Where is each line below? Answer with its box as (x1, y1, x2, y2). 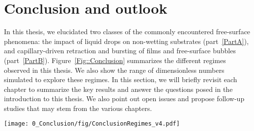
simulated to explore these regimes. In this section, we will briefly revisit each (4, 74, 237, 85)
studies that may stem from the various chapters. (4, 103, 152, 113)
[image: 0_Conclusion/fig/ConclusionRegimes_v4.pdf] (4, 120, 180, 128)
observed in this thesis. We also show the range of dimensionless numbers (4, 65, 225, 75)
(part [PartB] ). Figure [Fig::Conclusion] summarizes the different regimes (4, 55, 226, 65)
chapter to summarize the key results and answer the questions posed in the (4, 84, 233, 94)
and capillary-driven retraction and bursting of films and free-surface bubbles (4, 45, 236, 56)
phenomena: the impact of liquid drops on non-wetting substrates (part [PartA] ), (4, 36, 249, 46)
